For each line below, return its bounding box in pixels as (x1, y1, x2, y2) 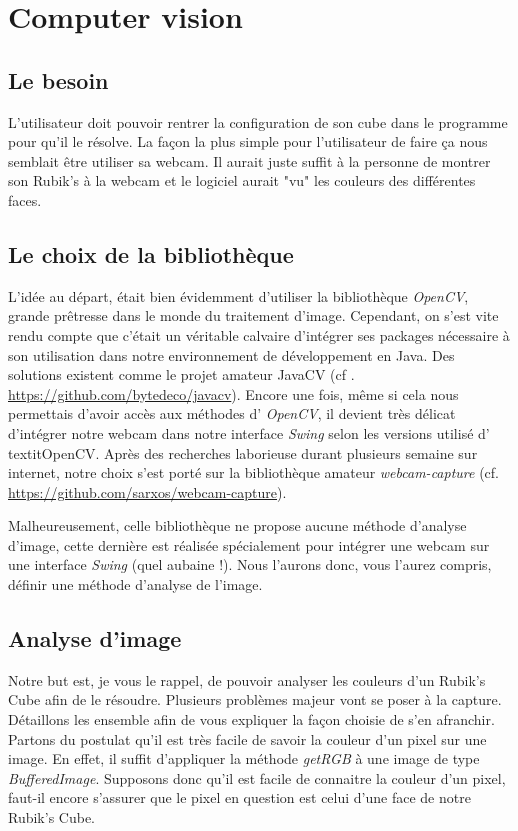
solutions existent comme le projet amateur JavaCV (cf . (8, 364, 355, 385)
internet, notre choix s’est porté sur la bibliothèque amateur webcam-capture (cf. (8, 462, 499, 483)
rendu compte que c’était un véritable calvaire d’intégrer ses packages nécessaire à (8, 324, 510, 345)
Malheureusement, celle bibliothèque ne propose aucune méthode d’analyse (8, 515, 467, 536)
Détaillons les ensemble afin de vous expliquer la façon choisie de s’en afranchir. (8, 709, 495, 730)
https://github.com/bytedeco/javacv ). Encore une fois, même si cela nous (8, 383, 459, 404)
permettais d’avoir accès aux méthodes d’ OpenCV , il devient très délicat (8, 403, 456, 424)
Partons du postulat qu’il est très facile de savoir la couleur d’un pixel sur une (8, 728, 487, 749)
